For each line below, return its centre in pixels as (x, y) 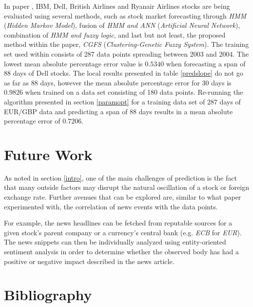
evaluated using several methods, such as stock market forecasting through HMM (125, 15)
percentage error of (32, 121)
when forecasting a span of (206, 63)
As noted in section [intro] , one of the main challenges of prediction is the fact (120, 177)
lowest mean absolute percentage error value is (73, 63)
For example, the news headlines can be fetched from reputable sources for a (118, 223)
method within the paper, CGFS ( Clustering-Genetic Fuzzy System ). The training (126, 44)
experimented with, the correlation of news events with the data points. (111, 206)
